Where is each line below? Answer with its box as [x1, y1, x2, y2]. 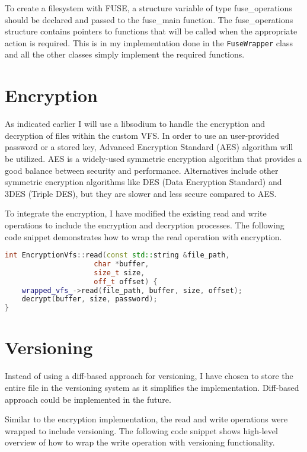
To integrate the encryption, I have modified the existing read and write [5, 207, 267, 219]
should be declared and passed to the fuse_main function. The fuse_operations [5, 13, 293, 26]
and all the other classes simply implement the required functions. [5, 48, 245, 61]
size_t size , [94, 268, 145, 277]
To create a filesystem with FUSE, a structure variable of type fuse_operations [5, 2, 292, 14]
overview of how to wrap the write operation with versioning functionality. [5, 436, 275, 448]
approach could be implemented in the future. [5, 393, 171, 405]
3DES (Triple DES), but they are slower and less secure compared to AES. [5, 187, 277, 199]
